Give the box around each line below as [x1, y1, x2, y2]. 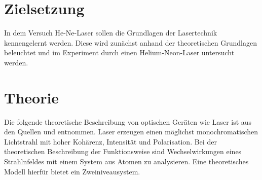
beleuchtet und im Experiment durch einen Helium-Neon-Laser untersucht [4, 47, 235, 58]
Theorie [4, 87, 59, 107]
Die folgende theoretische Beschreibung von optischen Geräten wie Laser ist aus [4, 116, 252, 127]
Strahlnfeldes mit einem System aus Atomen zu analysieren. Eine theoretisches [4, 156, 249, 166]
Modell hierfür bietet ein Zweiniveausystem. [4, 166, 140, 176]
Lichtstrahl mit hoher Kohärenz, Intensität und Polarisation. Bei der [4, 136, 217, 147]
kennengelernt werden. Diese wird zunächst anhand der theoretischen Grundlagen [4, 37, 257, 48]
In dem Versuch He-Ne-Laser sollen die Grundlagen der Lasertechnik [4, 27, 217, 38]
